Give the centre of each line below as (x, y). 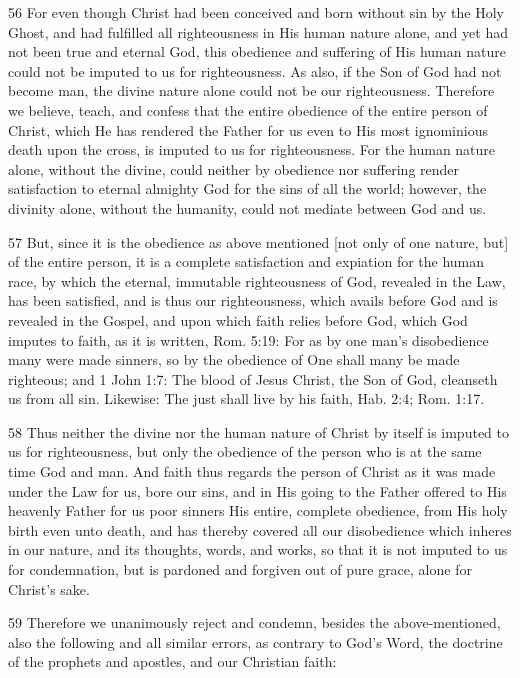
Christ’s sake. (49, 588)
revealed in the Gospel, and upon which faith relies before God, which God (238, 319)
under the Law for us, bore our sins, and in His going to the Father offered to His (257, 490)
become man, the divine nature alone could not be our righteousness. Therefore (251, 90)
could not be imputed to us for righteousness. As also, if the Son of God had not (255, 70)
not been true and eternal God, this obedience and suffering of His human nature (257, 51)
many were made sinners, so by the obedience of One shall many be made (234, 359)
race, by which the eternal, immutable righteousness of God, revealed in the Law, (257, 280)
